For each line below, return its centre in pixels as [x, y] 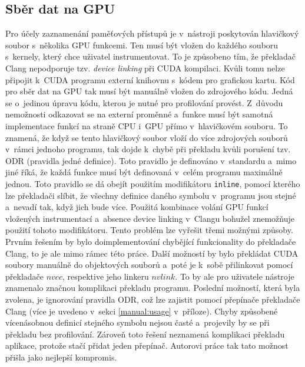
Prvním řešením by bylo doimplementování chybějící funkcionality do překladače [151, 241]
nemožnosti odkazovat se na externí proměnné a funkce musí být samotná [139, 114]
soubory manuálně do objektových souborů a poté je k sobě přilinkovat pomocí [149, 265]
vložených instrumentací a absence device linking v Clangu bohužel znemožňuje [150, 218]
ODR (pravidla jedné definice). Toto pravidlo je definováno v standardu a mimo [151, 160]
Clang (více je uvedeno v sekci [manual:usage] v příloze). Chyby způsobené [142, 311]
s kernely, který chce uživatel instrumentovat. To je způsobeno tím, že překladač [151, 56]
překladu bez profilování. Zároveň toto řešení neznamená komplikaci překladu [145, 334]
